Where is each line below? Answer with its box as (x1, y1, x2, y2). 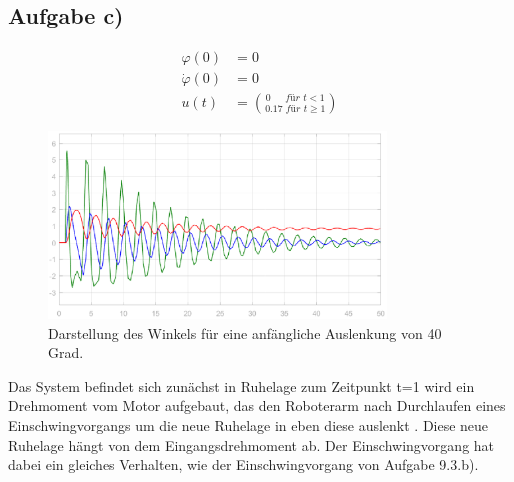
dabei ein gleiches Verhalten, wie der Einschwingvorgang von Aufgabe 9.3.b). (8, 454, 479, 475)
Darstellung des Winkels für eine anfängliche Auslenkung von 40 (48, 322, 442, 343)
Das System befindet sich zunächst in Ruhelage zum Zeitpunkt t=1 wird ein (8, 375, 475, 396)
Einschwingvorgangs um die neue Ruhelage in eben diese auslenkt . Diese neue (8, 415, 489, 436)
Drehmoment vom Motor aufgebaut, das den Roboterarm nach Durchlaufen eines (8, 395, 506, 416)
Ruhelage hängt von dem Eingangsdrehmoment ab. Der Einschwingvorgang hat (8, 434, 495, 455)
